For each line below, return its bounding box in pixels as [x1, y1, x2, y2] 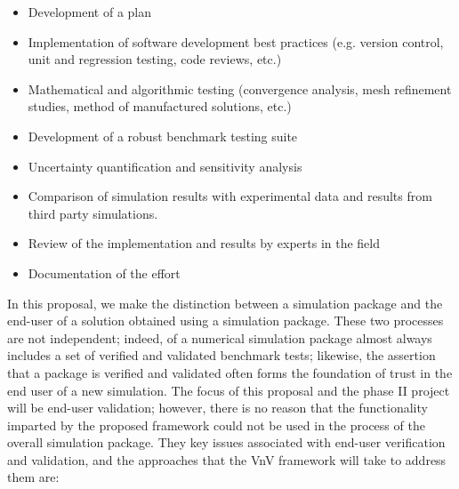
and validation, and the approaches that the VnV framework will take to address [7, 450, 447, 469]
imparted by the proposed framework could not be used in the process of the [7, 415, 425, 434]
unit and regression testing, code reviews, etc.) [28, 50, 282, 68]
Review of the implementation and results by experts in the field [28, 234, 381, 253]
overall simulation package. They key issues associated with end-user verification [7, 433, 446, 452]
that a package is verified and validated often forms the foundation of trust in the [7, 363, 453, 381]
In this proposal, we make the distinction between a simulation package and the [7, 293, 443, 312]
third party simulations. [28, 204, 158, 222]
